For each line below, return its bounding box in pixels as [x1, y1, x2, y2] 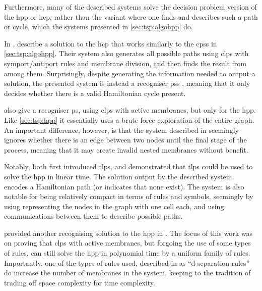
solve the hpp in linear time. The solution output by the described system [4, 171, 232, 181]
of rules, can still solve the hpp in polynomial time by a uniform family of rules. [4, 248, 250, 258]
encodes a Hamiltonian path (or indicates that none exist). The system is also [4, 181, 244, 191]
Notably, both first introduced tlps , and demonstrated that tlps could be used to [4, 161, 253, 172]
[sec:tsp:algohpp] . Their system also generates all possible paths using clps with [4, 48, 249, 59]
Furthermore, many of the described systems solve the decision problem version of [4, 2, 257, 12]
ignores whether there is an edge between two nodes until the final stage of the [4, 134, 247, 145]
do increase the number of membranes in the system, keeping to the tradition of [4, 267, 251, 278]
